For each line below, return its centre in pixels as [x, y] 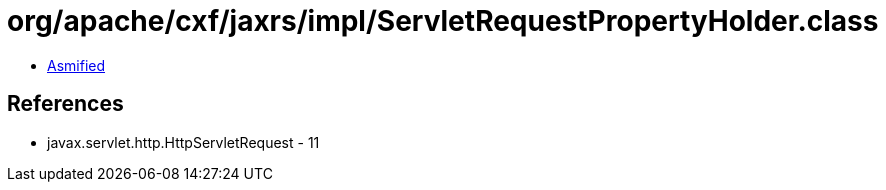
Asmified [76, 65]
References [65, 104]
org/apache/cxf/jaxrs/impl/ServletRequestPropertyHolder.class [443, 21]
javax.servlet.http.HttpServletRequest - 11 [183, 142]
